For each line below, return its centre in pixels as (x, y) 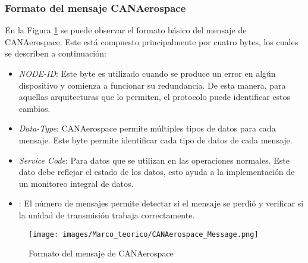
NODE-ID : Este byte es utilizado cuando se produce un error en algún (147, 73)
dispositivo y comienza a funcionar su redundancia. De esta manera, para (152, 85)
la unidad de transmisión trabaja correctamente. (107, 215)
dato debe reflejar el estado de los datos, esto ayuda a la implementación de (157, 172)
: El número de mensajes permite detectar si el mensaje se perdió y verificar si (161, 203)
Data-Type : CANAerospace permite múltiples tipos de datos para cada (147, 128)
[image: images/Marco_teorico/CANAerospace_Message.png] (144, 234)
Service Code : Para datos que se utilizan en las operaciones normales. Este (154, 160)
